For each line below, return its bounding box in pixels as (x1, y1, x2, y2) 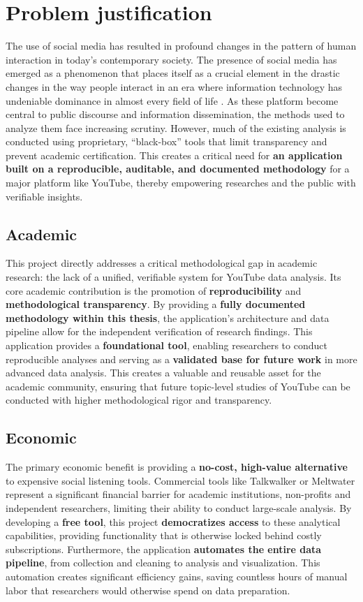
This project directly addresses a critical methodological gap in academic (6, 256, 318, 270)
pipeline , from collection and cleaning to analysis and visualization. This (6, 555, 320, 570)
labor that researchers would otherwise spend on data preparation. (6, 582, 290, 597)
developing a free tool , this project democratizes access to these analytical (6, 514, 341, 529)
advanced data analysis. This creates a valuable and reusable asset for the (6, 365, 321, 380)
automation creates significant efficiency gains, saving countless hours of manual (6, 568, 348, 583)
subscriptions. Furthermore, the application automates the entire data (6, 541, 322, 556)
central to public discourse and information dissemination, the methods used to (6, 107, 345, 122)
